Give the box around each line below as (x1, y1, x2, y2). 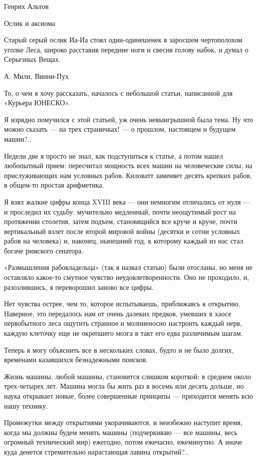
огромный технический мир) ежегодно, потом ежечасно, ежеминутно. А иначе (4, 437, 243, 447)
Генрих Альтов (4, 1, 49, 11)
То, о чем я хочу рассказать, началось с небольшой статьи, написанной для (4, 87, 233, 98)
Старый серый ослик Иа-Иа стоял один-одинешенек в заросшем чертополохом (4, 34, 243, 45)
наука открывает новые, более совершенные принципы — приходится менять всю (4, 391, 254, 401)
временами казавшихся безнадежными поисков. (4, 354, 148, 365)
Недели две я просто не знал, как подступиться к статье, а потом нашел (4, 150, 223, 161)
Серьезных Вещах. (4, 54, 61, 64)
